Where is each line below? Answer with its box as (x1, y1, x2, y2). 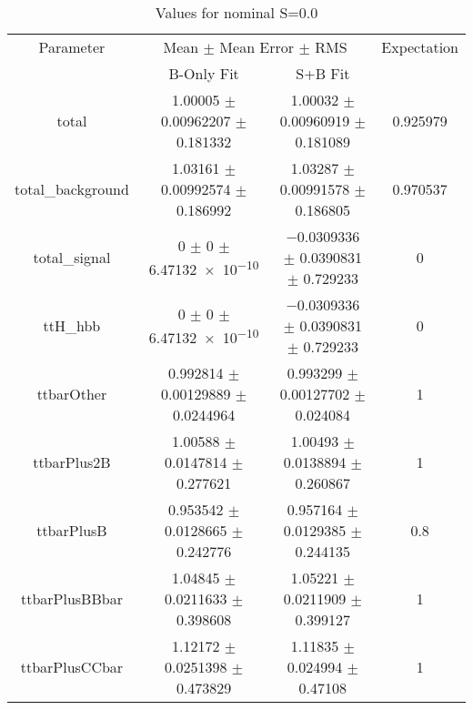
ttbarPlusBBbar (20, 588, 123, 609)
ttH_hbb (43, 315, 101, 336)
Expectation (381, 36, 458, 57)
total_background (15, 178, 129, 199)
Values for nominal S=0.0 (155, 2, 318, 23)
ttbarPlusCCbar (20, 656, 124, 677)
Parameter (38, 36, 106, 57)
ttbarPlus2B (33, 451, 111, 472)
